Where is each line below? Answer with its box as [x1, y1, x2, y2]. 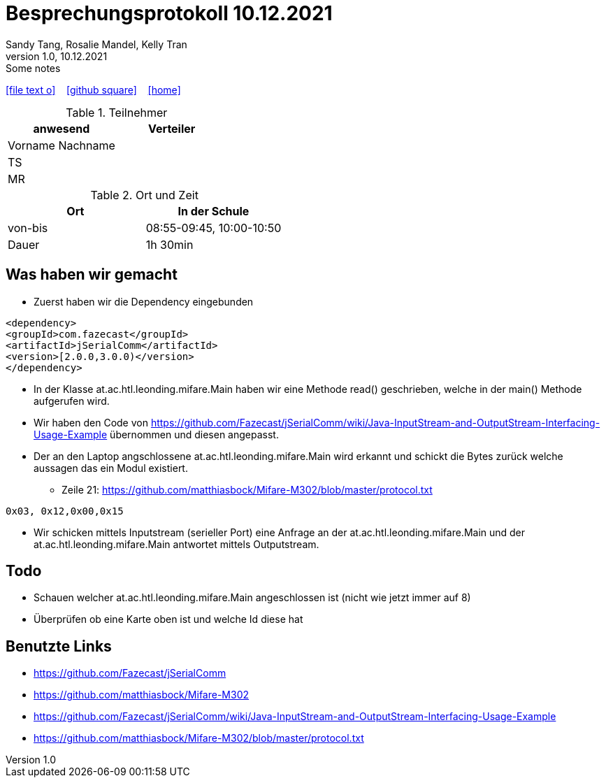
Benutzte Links [6, 637, 112, 655]
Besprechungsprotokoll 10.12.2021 [6, 1, 333, 25]
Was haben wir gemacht [6, 266, 178, 284]
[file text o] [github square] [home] [6, 83, 181, 96]
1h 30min [145, 237, 194, 252]
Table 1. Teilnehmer [66, 105, 168, 120]
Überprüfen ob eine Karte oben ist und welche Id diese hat [34, 613, 303, 626]
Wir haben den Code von [34, 416, 148, 429]
